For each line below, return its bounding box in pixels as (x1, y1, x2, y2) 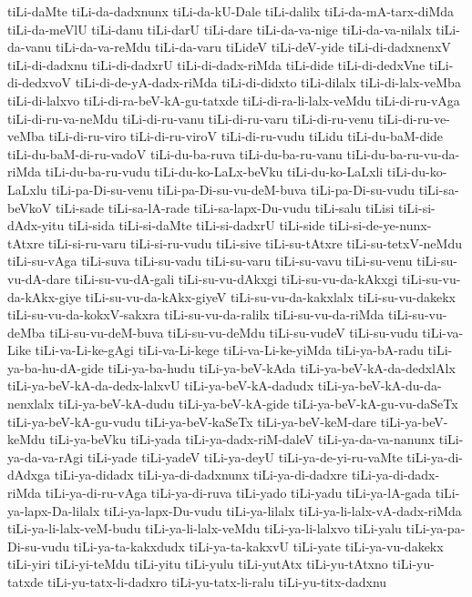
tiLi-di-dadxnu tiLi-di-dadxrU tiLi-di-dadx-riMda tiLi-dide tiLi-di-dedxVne (7, 55, 426, 74)
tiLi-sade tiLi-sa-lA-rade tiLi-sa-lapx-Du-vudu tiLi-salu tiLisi (55, 197, 395, 217)
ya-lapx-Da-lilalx (7, 501, 100, 520)
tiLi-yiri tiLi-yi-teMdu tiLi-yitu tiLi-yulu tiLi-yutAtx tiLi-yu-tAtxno (7, 554, 388, 573)
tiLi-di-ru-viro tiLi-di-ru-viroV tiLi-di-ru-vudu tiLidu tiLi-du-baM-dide (48, 126, 444, 146)
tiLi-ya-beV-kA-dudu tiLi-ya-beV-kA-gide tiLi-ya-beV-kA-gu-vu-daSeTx (58, 394, 458, 413)
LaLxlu (7, 179, 47, 198)
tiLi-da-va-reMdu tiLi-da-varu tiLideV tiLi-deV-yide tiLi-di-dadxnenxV (55, 37, 451, 56)
